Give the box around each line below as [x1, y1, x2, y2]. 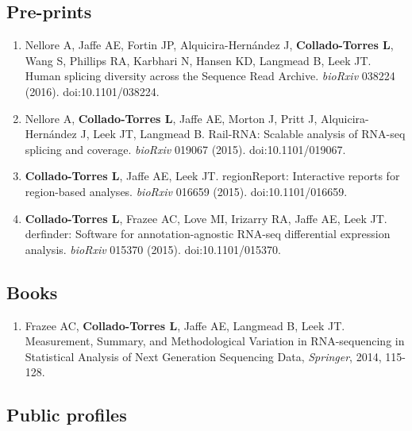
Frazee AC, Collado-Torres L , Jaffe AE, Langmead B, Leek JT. [25, 317, 345, 333]
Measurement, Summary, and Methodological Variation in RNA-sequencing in [25, 333, 405, 349]
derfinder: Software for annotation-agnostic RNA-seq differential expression [25, 225, 391, 242]
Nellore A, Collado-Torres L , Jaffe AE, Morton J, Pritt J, [25, 110, 318, 126]
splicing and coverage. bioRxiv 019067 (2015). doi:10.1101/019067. [25, 140, 346, 157]
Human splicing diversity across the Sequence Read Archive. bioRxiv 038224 [25, 67, 395, 84]
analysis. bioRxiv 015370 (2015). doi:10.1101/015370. [25, 241, 281, 257]
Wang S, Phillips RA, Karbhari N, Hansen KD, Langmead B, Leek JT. [25, 52, 372, 68]
